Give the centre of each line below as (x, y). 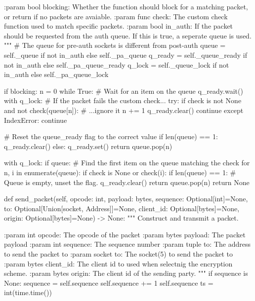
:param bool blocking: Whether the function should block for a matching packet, (126, 6)
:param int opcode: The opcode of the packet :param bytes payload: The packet (125, 234)
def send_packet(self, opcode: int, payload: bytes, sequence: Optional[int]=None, (126, 199)
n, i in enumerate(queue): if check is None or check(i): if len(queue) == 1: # (120, 172)
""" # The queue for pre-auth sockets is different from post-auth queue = (115, 45)
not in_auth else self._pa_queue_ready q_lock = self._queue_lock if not (117, 64)
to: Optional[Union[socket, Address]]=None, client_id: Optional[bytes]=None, (122, 208)
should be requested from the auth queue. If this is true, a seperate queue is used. (128, 35)
